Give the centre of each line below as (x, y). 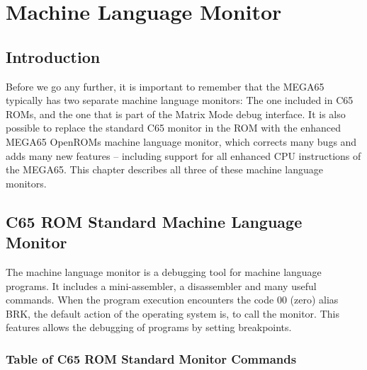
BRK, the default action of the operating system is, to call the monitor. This (173, 313)
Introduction (53, 56)
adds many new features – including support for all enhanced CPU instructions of (183, 155)
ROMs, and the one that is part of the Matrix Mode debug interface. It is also (176, 114)
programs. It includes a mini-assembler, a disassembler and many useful (161, 285)
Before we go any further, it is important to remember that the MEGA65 (165, 86)
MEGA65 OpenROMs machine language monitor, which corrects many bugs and (181, 141)
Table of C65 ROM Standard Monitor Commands (151, 358)
